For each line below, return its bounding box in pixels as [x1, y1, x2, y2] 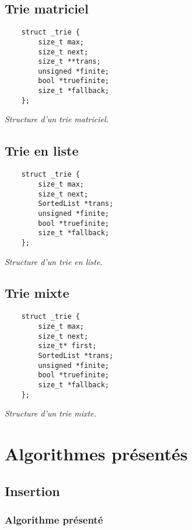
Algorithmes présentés [5, 441, 188, 465]
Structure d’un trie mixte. [5, 407, 96, 419]
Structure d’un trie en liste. [5, 255, 103, 267]
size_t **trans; [38, 57, 101, 66]
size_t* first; [38, 342, 97, 350]
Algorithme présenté [5, 512, 103, 526]
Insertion [5, 481, 60, 500]
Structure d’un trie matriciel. [5, 113, 109, 125]
